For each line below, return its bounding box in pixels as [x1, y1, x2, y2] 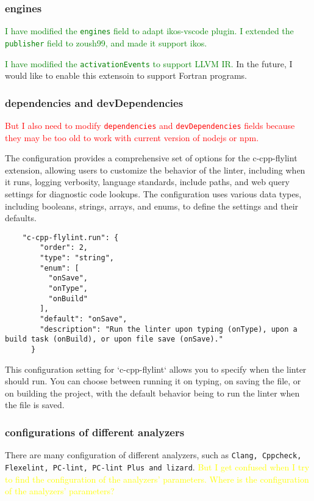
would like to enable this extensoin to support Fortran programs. [5, 69, 248, 82]
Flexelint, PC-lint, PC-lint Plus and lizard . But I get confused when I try [5, 460, 310, 473]
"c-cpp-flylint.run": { [22, 233, 119, 242]
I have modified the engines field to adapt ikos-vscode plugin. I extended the [5, 24, 294, 37]
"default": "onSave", [40, 315, 127, 324]
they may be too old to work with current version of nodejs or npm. [5, 131, 259, 144]
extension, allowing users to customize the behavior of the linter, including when [5, 163, 305, 176]
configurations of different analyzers [5, 424, 185, 439]
